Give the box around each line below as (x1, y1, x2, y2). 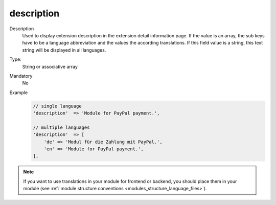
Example (9, 89, 28, 96)
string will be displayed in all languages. (22, 47, 106, 53)
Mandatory (9, 73, 33, 79)
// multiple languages (33, 124, 90, 130)
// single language (33, 103, 82, 109)
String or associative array (22, 63, 78, 70)
